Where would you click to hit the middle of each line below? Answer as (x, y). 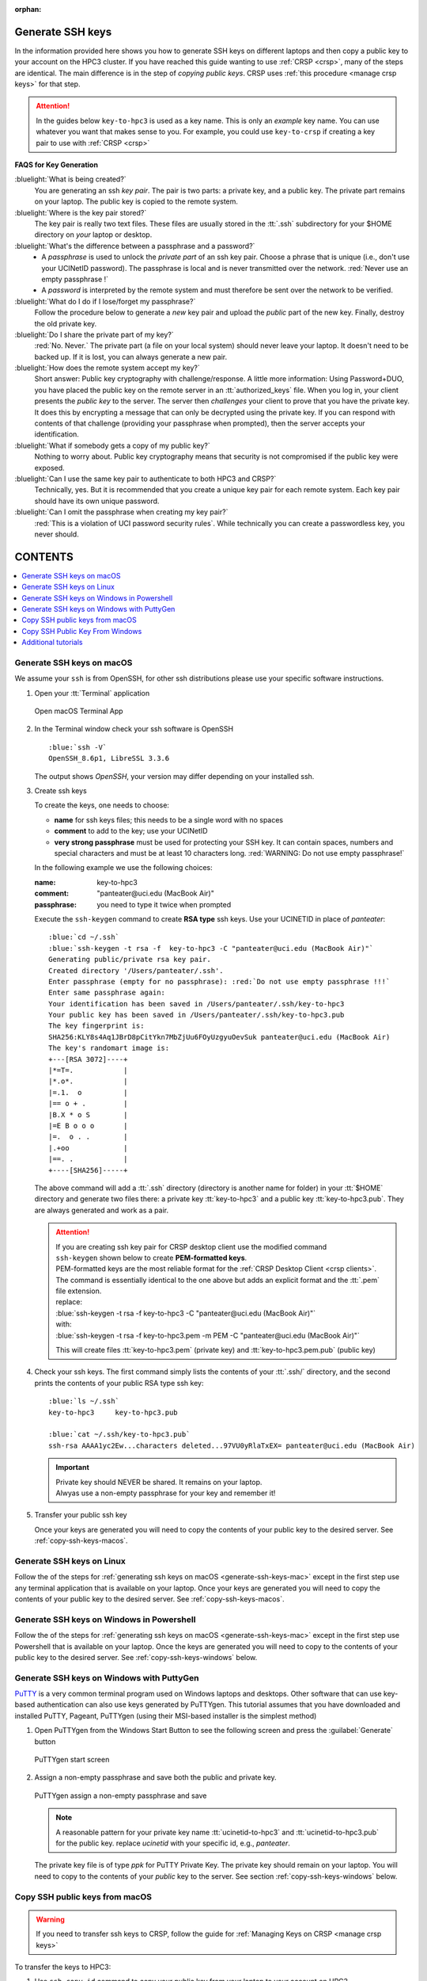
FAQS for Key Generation (57, 165)
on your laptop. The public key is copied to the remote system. (136, 201)
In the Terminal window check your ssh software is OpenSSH (134, 729)
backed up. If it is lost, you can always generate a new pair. (131, 357)
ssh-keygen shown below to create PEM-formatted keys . (151, 1258)
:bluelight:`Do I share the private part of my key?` (94, 334)
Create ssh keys (60, 791)
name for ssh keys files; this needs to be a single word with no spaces (169, 819)
